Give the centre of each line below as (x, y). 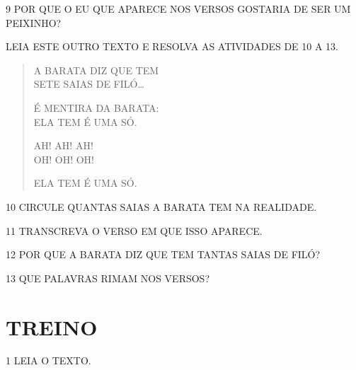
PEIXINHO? (34, 22)
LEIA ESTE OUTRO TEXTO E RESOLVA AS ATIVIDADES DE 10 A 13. (172, 46)
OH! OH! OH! (64, 159)
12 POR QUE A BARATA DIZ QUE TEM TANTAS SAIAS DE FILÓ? (163, 254)
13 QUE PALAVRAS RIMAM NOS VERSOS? (108, 278)
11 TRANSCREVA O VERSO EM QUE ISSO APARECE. (134, 230)
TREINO (52, 326)
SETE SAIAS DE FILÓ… (89, 84)
